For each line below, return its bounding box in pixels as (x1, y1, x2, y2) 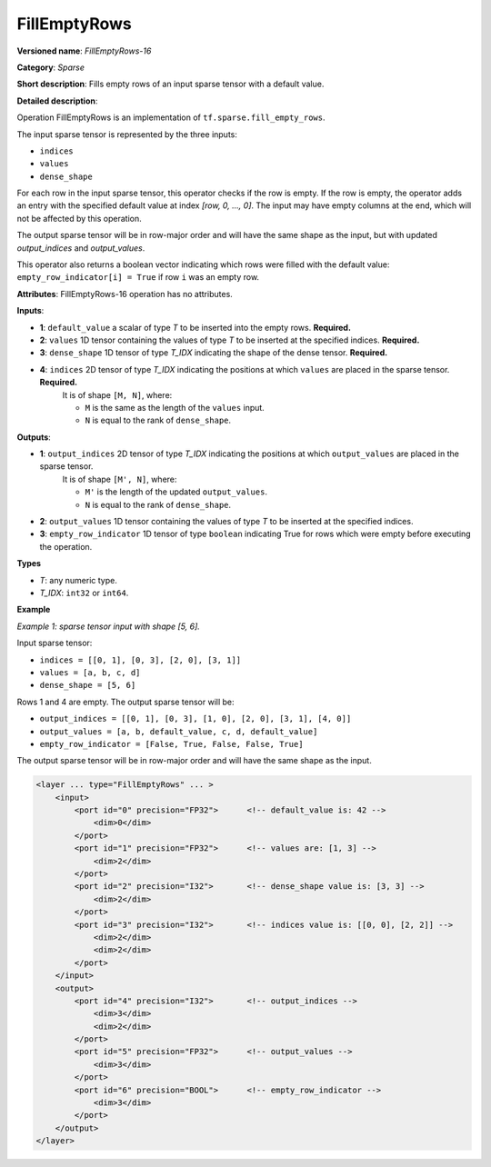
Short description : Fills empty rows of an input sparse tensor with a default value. (16, 78, 325, 90)
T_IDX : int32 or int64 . (39, 587, 129, 598)
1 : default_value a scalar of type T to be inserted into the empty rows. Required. (39, 322, 352, 333)
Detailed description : (16, 95, 98, 106)
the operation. (39, 541, 93, 552)
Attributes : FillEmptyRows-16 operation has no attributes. (16, 288, 234, 299)
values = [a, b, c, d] (39, 667, 141, 677)
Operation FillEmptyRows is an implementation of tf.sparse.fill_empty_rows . (16, 112, 326, 123)
